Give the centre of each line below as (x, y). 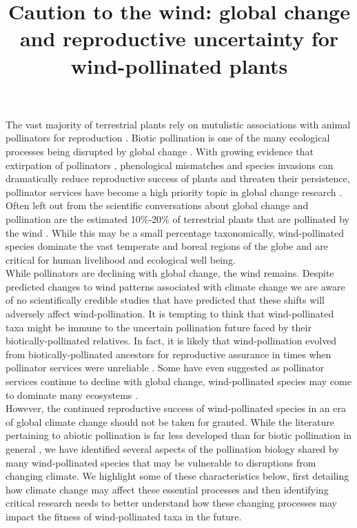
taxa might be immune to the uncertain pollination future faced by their (159, 327)
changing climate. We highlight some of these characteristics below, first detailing (177, 476)
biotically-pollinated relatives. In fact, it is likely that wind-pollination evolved (171, 341)
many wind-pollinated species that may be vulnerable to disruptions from (161, 462)
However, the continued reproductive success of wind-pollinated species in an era (176, 408)
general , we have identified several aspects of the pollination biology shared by (172, 449)
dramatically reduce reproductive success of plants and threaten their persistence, (178, 178)
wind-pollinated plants (179, 65)
